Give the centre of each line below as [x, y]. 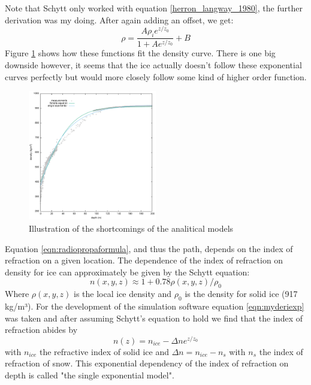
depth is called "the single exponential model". [90, 375]
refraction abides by [41, 330]
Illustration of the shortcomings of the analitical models [131, 228]
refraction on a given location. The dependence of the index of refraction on [144, 260]
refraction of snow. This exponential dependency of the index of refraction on [147, 363]
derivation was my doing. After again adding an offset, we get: [119, 19]
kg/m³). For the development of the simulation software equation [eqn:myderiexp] [155, 306]
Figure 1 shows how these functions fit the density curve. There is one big [140, 53]
